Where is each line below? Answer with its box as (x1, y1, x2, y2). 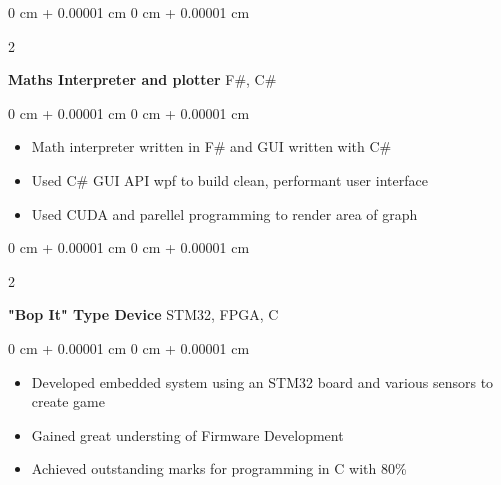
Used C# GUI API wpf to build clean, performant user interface (31, 169, 428, 190)
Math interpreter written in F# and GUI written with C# (31, 136, 392, 157)
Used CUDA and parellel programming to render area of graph (31, 203, 418, 224)
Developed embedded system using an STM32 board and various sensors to (31, 371, 494, 392)
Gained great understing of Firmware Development (31, 424, 344, 445)
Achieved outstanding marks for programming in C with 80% (31, 458, 407, 479)
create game (31, 391, 105, 412)
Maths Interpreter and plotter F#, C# (8, 69, 277, 90)
